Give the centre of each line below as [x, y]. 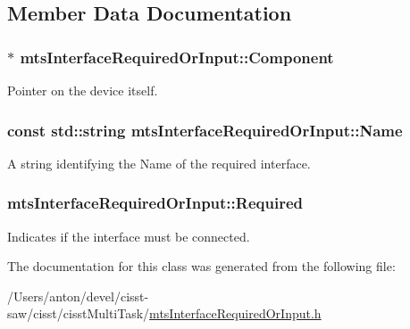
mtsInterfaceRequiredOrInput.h [235, 313]
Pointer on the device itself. [83, 90]
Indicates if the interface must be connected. [129, 236]
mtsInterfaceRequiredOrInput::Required [155, 203]
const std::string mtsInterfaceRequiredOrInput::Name [205, 130]
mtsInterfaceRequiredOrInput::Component [177, 57]
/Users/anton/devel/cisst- [78, 296]
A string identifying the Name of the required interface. [159, 163]
